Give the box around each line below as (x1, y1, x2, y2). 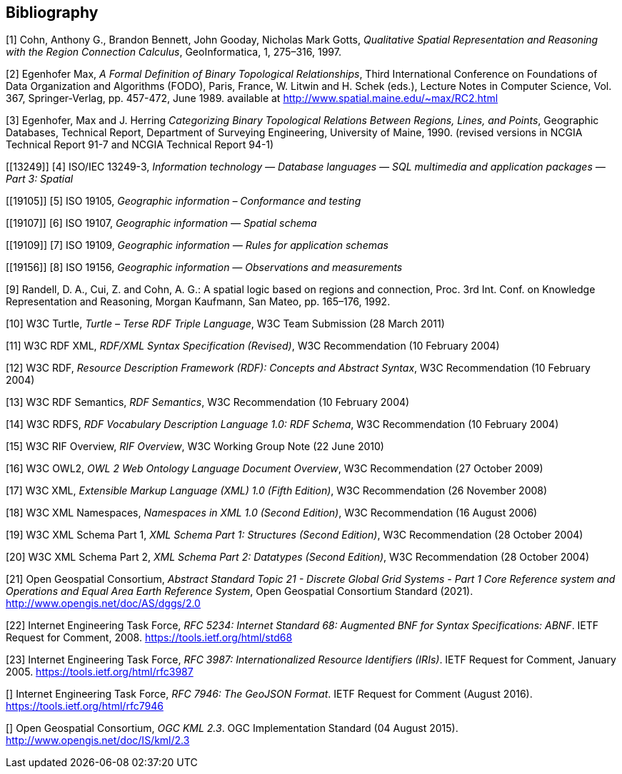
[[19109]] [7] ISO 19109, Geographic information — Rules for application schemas (6, 239, 388, 252)
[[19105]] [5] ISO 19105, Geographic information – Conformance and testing (6, 195, 361, 208)
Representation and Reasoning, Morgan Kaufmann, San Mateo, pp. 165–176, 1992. (6, 295, 391, 308)
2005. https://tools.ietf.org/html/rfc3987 (6, 666, 194, 678)
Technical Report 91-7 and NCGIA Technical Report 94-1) (6, 138, 274, 151)
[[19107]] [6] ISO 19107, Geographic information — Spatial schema (6, 217, 317, 230)
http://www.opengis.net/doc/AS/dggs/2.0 (6, 597, 201, 610)
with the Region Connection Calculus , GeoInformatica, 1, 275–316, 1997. (6, 46, 341, 58)
